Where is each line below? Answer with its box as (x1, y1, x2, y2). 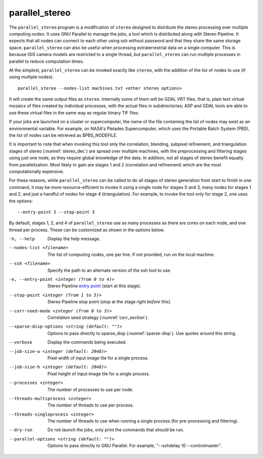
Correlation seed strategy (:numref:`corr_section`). (47, 314, 149, 320)
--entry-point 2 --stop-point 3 (18, 209, 95, 215)
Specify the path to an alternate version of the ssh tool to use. (47, 267, 171, 273)
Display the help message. (47, 236, 101, 242)
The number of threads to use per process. (47, 402, 134, 408)
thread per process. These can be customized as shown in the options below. (9, 227, 165, 233)
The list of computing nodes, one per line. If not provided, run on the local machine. (47, 251, 215, 257)
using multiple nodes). (9, 74, 54, 80)
